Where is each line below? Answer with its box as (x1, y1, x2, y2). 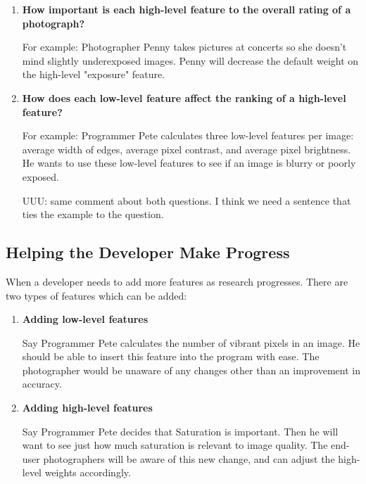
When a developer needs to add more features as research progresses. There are (6, 274, 348, 288)
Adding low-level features (22, 312, 149, 326)
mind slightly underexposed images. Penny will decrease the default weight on (22, 53, 359, 68)
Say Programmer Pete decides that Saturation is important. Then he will (22, 423, 339, 438)
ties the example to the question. (22, 207, 164, 222)
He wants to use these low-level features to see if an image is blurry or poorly (22, 155, 356, 170)
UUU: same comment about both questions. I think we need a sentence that (22, 193, 351, 208)
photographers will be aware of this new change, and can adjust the (43, 451, 335, 466)
